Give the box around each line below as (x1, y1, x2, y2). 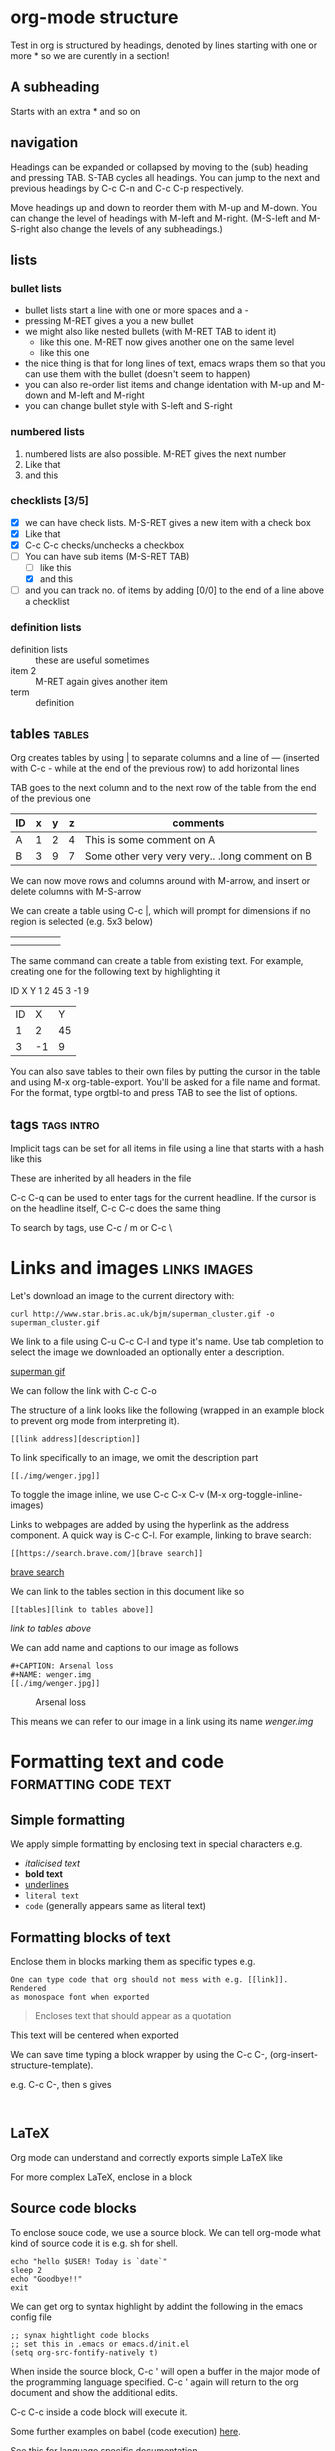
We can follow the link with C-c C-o (10, 1385, 157, 1397)
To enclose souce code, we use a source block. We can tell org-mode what (10, 2226, 321, 2238)
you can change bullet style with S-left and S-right (24, 400, 233, 412)
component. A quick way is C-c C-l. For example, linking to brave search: (10, 1529, 312, 1541)
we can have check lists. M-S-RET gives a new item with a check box (24, 516, 312, 528)
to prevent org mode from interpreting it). (10, 1415, 180, 1427)
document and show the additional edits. (10, 2386, 178, 2398)
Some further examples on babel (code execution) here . (10, 2425, 242, 2437)
